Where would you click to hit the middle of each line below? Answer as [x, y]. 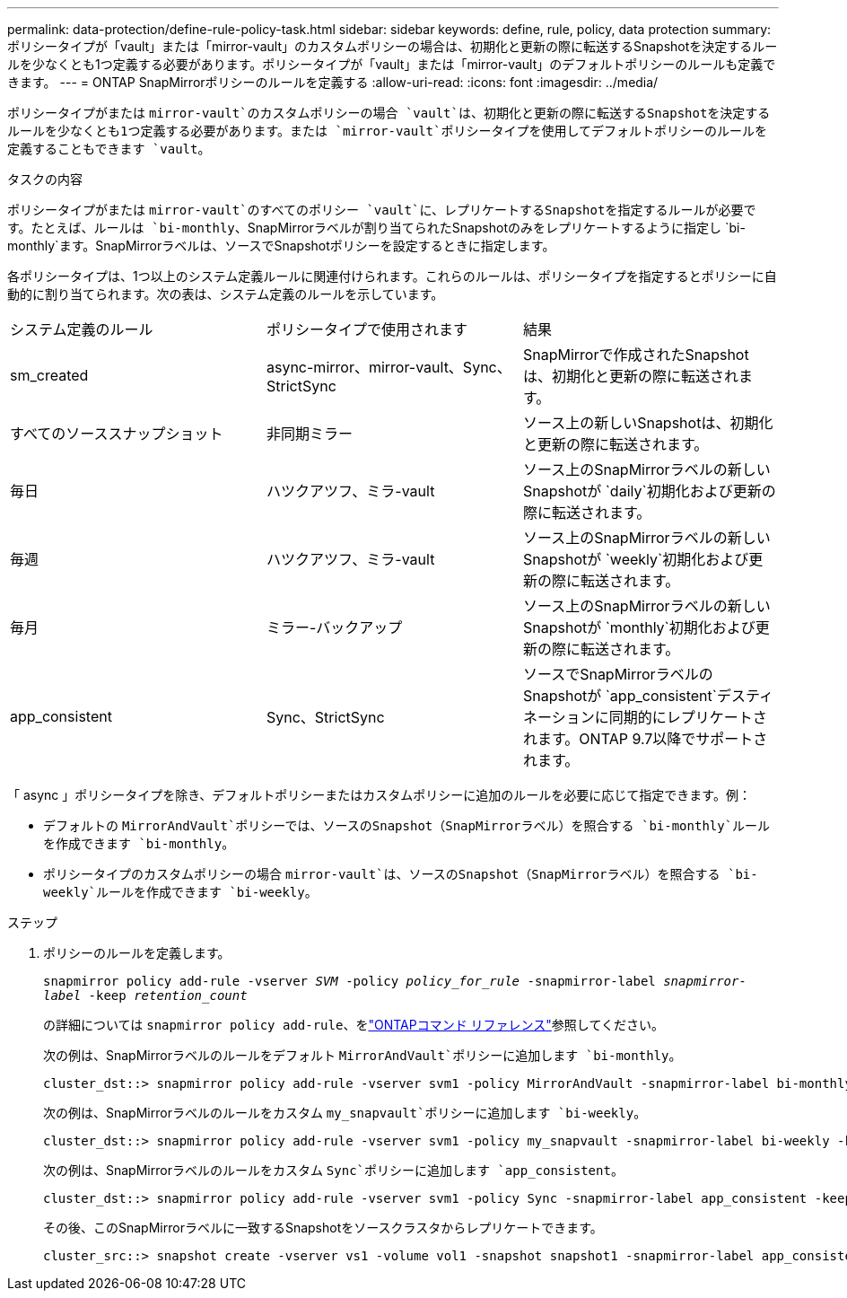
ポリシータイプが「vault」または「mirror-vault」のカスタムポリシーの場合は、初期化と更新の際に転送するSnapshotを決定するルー [393, 46]
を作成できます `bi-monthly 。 [139, 843]
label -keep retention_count [145, 995]
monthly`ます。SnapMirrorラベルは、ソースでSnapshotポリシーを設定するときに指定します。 [281, 246]
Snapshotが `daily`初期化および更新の [649, 491]
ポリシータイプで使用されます [367, 329]
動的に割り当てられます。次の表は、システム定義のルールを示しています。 [226, 294]
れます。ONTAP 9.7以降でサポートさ [645, 739]
